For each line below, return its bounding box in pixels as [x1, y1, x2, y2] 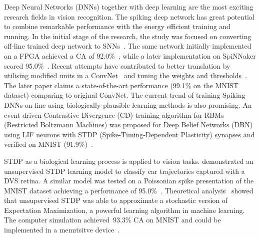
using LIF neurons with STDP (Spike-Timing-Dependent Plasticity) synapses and [4, 129, 255, 139]
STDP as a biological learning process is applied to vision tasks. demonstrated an [4, 155, 253, 166]
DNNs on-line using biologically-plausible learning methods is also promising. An [4, 99, 252, 110]
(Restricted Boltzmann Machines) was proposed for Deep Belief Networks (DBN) [4, 119, 253, 130]
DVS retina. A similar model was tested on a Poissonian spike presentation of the [4, 175, 254, 186]
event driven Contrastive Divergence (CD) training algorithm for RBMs [4, 109, 224, 120]
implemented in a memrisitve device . [4, 224, 120, 235]
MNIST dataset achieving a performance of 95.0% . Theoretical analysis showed [4, 185, 253, 195]
